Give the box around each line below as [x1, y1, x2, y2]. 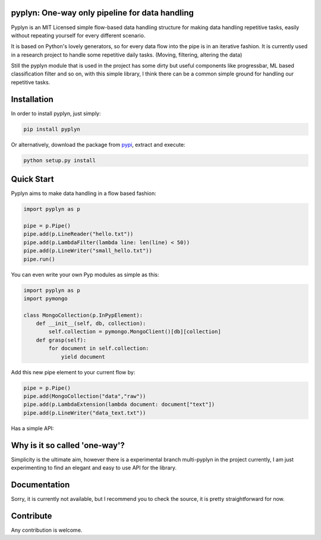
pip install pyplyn [23, 125, 80, 132]
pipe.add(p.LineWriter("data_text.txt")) [23, 409, 146, 416]
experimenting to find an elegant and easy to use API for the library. [11, 464, 177, 472]
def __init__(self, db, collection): [36, 320, 146, 327]
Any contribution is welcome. [11, 526, 83, 533]
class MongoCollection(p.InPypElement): [23, 312, 143, 318]
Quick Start [11, 174, 54, 184]
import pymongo [23, 295, 68, 302]
